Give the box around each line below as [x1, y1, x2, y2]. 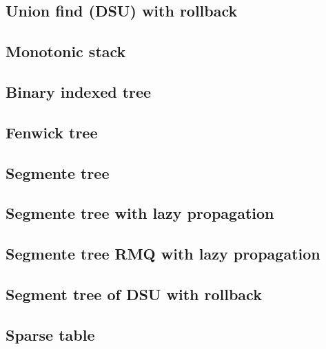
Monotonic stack [6, 41, 126, 62]
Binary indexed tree [6, 81, 152, 102]
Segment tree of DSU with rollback [6, 283, 262, 304]
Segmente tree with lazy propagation [6, 202, 274, 224]
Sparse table [6, 324, 95, 345]
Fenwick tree [6, 121, 98, 142]
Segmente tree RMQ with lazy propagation [6, 243, 320, 264]
